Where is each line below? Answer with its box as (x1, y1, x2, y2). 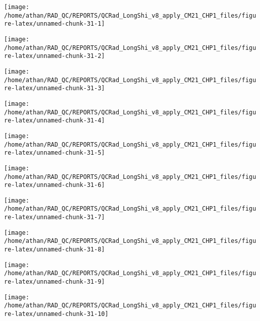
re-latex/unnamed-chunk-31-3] (4, 85, 105, 92)
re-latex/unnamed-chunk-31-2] (4, 52, 105, 60)
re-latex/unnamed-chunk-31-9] (4, 278, 105, 286)
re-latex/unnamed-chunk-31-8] (4, 246, 105, 253)
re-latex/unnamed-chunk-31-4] (4, 117, 105, 124)
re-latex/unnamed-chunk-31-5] (4, 149, 105, 157)
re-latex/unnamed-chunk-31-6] (4, 181, 105, 189)
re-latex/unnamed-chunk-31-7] (4, 214, 105, 221)
